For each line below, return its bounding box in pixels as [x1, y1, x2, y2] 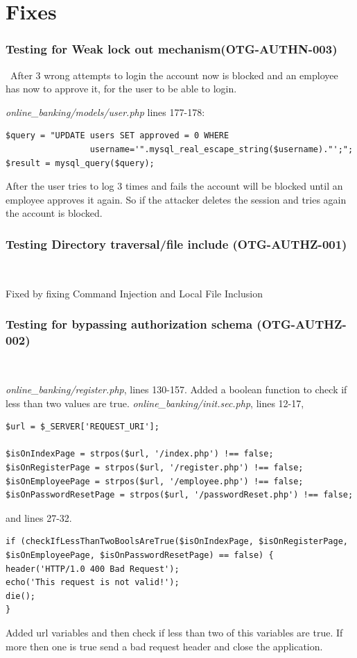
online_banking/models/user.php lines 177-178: [6, 104, 205, 119]
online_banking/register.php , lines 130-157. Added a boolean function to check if [6, 382, 347, 397]
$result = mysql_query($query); [6, 158, 155, 168]
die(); [6, 591, 35, 601]
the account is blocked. [6, 206, 103, 220]
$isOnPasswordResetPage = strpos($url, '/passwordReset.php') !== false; [6, 490, 354, 500]
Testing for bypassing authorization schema [6, 315, 253, 333]
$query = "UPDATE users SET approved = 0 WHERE [6, 131, 229, 141]
